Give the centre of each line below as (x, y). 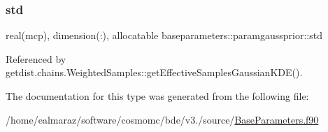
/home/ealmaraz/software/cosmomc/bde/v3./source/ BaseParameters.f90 (162, 119)
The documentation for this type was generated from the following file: (157, 96)
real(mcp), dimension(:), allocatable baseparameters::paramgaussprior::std (164, 35)
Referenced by (36, 58)
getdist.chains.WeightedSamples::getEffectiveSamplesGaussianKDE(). (154, 72)
